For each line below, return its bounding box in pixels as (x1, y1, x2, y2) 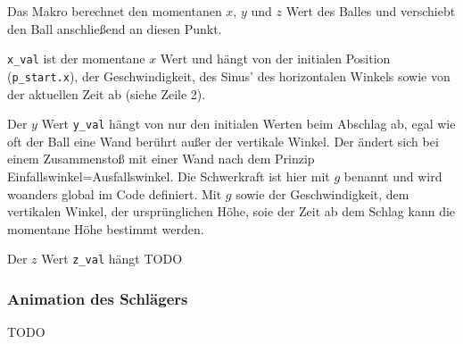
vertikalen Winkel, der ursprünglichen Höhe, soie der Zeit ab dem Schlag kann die (7, 202, 456, 221)
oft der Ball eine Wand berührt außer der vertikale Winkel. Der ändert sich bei (7, 131, 439, 150)
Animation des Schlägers (7, 287, 188, 309)
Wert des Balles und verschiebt (285, 2, 456, 20)
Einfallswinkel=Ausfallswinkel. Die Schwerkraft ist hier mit (7, 166, 330, 185)
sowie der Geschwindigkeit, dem (236, 184, 409, 203)
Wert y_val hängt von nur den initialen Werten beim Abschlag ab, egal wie (41, 114, 456, 133)
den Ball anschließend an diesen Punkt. (7, 19, 222, 38)
